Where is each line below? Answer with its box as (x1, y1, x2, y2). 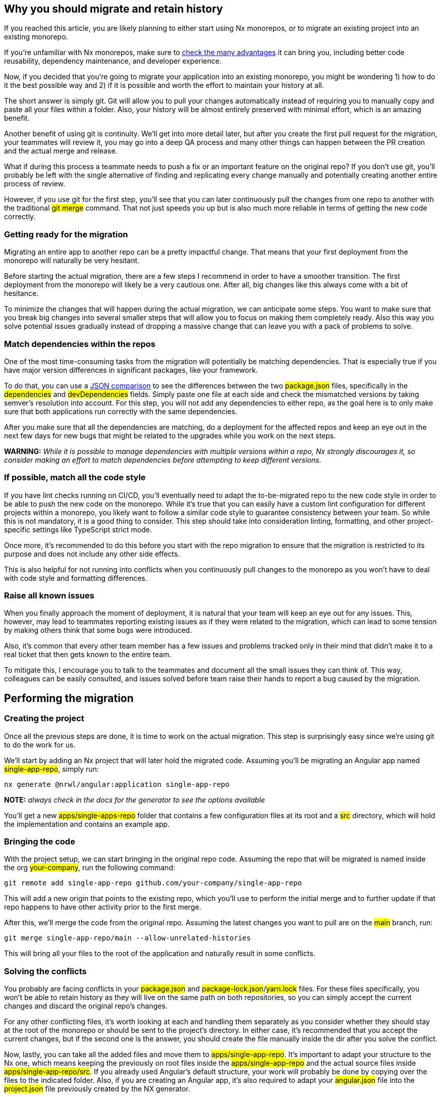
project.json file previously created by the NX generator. (4, 1084, 190, 1093)
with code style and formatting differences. (4, 573, 147, 582)
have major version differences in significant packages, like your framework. (4, 365, 258, 374)
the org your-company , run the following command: (4, 863, 175, 872)
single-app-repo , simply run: (4, 764, 99, 773)
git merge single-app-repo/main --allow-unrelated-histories (4, 934, 251, 942)
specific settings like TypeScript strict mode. (4, 525, 152, 534)
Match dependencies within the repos (4, 338, 156, 349)
